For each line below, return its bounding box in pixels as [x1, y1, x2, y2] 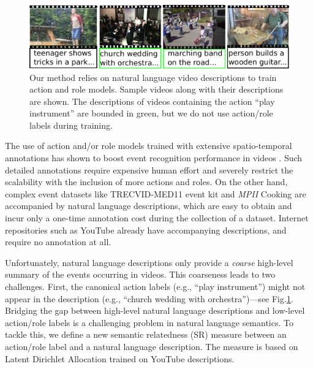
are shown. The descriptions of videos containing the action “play [29, 94, 275, 107]
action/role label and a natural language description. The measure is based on [5, 340, 298, 352]
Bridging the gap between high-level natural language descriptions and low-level [5, 304, 305, 317]
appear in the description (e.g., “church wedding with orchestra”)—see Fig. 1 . [5, 292, 293, 305]
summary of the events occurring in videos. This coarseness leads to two [5, 268, 276, 281]
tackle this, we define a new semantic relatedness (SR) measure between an [5, 328, 287, 341]
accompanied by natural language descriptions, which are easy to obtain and [5, 199, 292, 212]
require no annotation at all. [5, 235, 111, 248]
